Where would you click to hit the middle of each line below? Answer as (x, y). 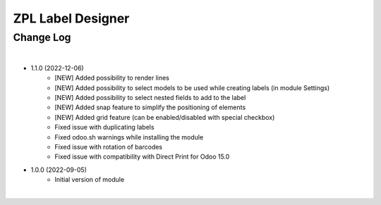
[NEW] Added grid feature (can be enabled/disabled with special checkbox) (165, 117)
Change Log (42, 37)
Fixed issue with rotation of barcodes (109, 147)
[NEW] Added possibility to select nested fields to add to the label (150, 97)
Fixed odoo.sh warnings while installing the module (129, 137)
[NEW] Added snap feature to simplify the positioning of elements (150, 107)
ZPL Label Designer (71, 18)
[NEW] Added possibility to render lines (112, 78)
